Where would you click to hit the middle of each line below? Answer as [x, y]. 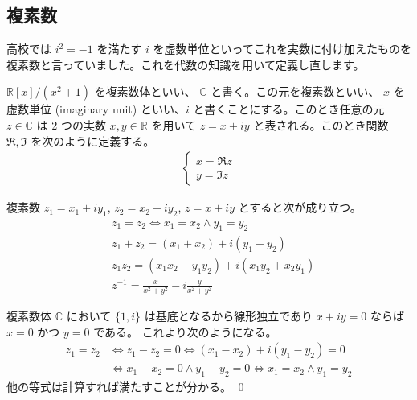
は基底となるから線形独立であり [229, 316]
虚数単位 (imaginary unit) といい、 [96, 109]
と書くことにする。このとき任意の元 [289, 109]
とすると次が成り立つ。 [300, 207]
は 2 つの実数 [71, 124]
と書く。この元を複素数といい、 [295, 91]
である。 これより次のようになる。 [185, 331]
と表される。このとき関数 [321, 124]
